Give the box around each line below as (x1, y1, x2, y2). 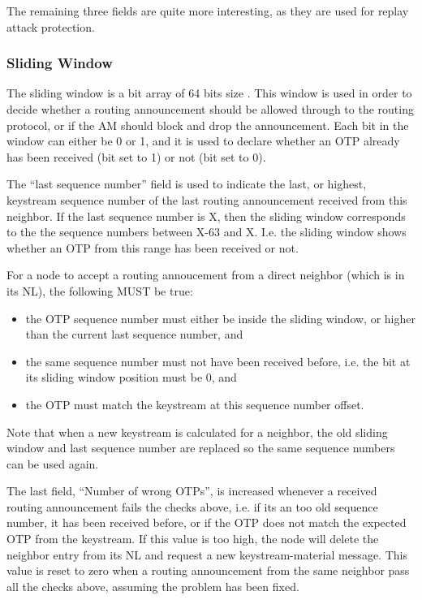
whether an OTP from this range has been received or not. (6, 239, 299, 256)
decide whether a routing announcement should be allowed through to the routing (6, 101, 414, 117)
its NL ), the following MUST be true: (6, 282, 193, 299)
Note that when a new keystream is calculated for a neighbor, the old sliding (6, 423, 388, 440)
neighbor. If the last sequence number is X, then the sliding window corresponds (6, 207, 406, 224)
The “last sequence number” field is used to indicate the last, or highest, (6, 175, 367, 192)
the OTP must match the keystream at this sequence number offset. (25, 395, 364, 412)
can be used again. (6, 455, 99, 472)
